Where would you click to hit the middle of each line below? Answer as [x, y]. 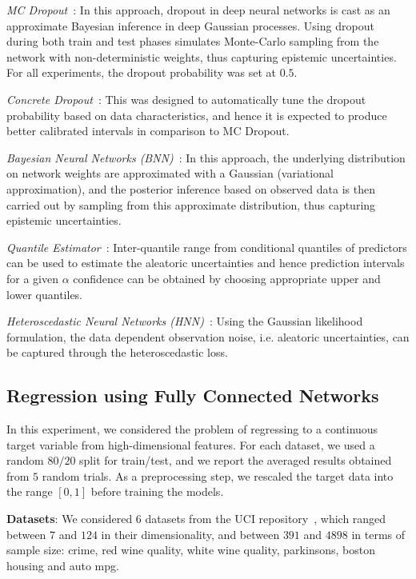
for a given [32, 278]
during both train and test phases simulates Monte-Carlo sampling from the [193, 41]
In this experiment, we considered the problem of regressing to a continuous [192, 429]
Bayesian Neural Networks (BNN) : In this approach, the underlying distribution [206, 157]
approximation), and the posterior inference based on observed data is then [191, 188]
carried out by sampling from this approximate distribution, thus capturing [191, 204]
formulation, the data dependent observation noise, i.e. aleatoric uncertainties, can [208, 336]
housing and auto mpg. [63, 565]
